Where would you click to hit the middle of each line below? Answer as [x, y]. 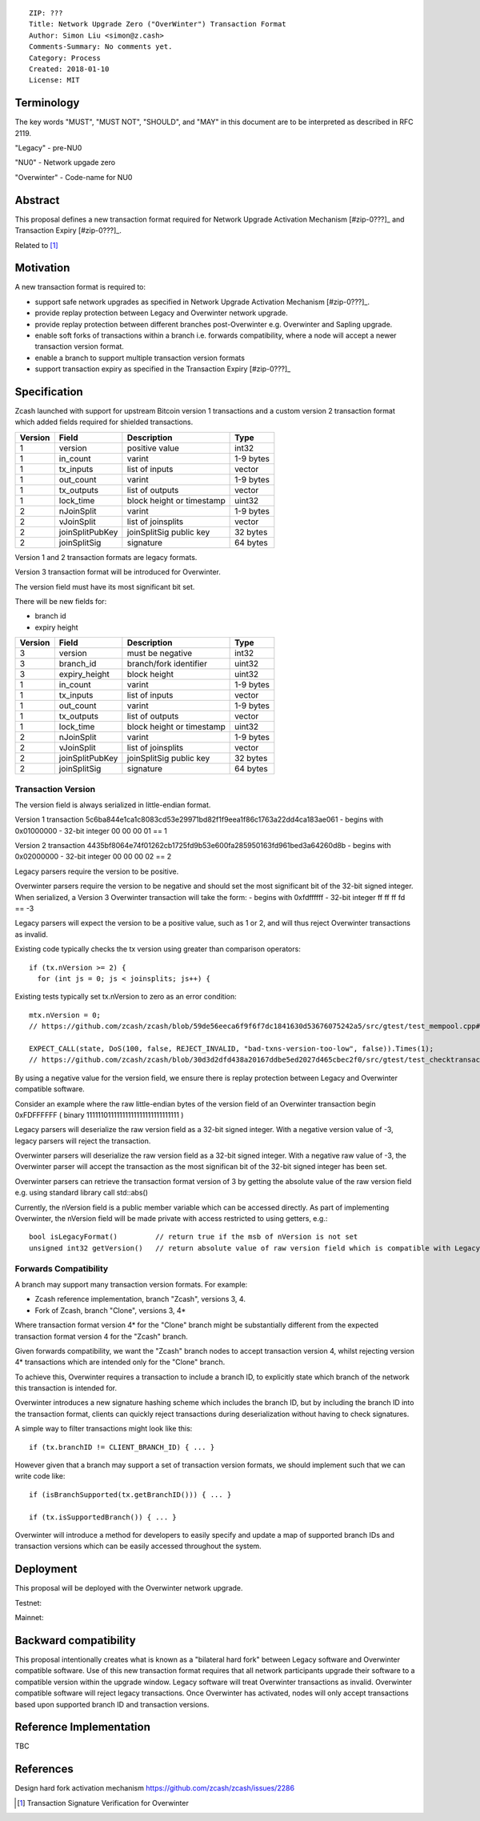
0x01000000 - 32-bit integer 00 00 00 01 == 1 [91, 830]
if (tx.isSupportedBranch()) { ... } [103, 1517]
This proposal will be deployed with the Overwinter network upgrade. [129, 1588]
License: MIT [54, 80]
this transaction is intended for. [66, 1388]
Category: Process [65, 58]
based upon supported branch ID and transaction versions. [112, 1704]
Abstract [37, 200]
